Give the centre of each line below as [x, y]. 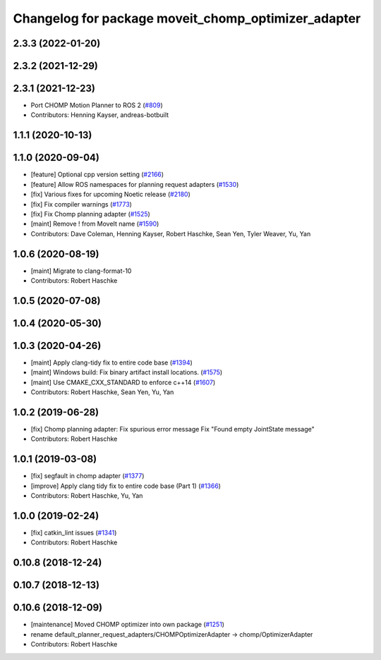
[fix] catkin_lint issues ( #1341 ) [74, 533]
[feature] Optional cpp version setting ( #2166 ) [97, 175]
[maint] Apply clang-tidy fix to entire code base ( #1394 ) [112, 362]
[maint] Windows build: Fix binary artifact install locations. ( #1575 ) [127, 372]
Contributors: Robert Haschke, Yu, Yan [87, 496]
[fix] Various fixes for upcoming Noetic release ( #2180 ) [110, 195]
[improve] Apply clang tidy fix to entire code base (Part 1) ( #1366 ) [126, 486]
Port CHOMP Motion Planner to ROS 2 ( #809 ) [97, 105]
